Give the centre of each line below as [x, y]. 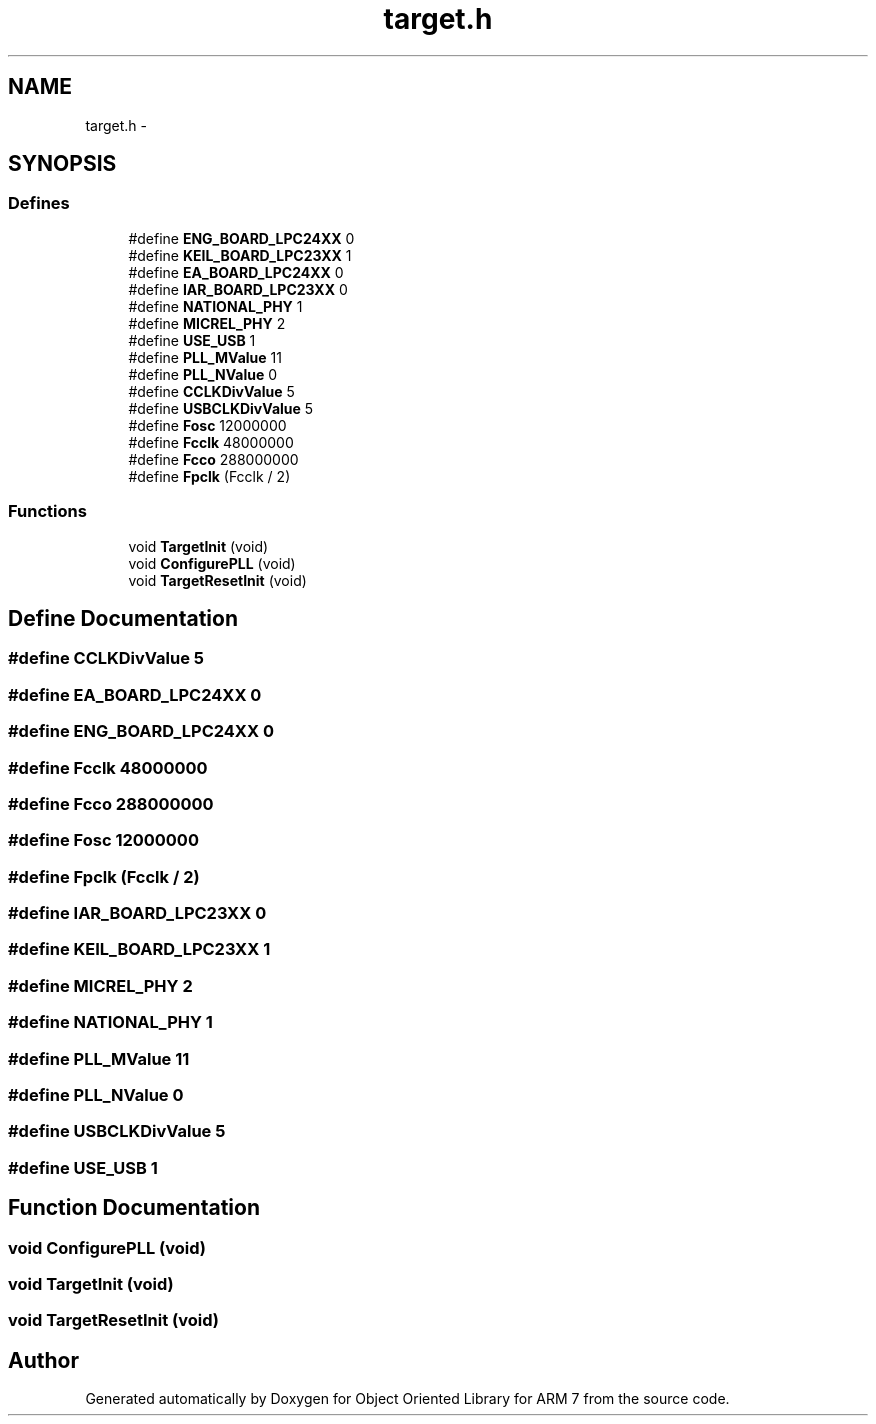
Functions [47, 511]
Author [43, 1360]
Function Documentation [134, 1208]
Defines [39, 203]
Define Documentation [123, 618]
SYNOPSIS [62, 164]
